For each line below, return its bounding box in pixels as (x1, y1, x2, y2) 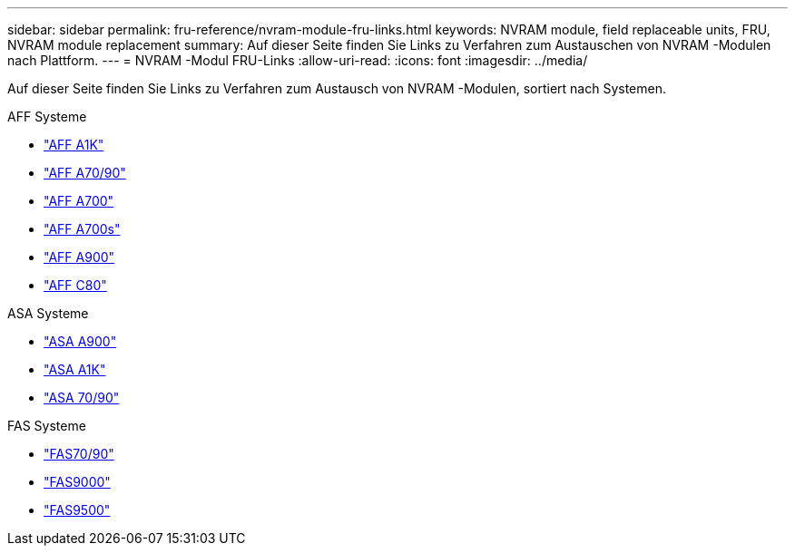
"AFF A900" (44, 249, 115, 265)
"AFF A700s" (44, 221, 121, 237)
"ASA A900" (44, 334, 117, 349)
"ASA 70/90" (44, 390, 120, 405)
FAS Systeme (7, 418, 86, 433)
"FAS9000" (44, 474, 111, 490)
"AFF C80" (44, 277, 107, 293)
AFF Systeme (7, 109, 87, 124)
